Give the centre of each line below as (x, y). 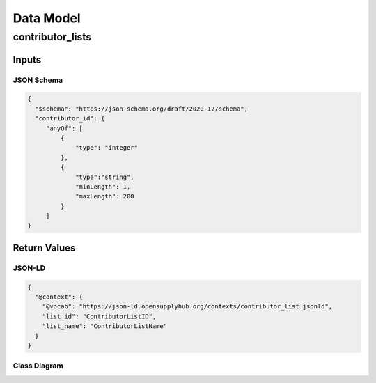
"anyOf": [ (64, 128)
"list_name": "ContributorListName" (104, 326)
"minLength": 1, (103, 187)
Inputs (27, 60)
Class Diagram (38, 366)
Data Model (47, 18)
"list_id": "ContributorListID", (99, 316)
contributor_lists (52, 37)
